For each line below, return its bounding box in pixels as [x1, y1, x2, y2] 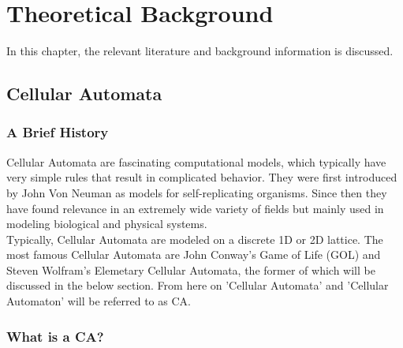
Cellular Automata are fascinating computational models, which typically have [6, 153, 386, 170]
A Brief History [6, 122, 109, 142]
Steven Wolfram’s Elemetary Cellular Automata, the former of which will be [6, 261, 375, 278]
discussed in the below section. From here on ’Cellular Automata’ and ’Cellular [6, 277, 389, 294]
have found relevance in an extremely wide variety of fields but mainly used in [6, 200, 384, 216]
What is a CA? [6, 326, 104, 346]
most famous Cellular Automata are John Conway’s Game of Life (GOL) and [6, 246, 381, 263]
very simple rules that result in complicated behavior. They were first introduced [6, 169, 397, 185]
